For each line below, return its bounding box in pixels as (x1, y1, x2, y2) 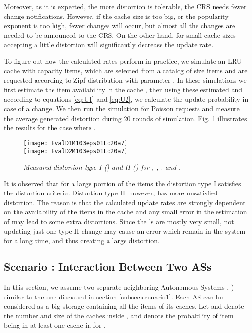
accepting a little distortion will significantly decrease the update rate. (4, 39, 214, 50)
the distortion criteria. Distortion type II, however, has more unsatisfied (4, 188, 218, 198)
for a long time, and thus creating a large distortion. (4, 235, 160, 245)
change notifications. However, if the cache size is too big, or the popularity (4, 11, 229, 21)
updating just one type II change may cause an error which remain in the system (4, 226, 246, 236)
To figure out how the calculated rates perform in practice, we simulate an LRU (4, 55, 242, 66)
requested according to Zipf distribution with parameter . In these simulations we (4, 75, 247, 85)
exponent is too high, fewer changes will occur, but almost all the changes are (4, 20, 235, 31)
